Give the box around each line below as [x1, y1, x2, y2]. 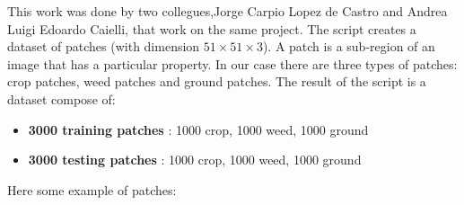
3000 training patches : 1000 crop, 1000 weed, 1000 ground [28, 120, 369, 138]
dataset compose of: [7, 89, 116, 108]
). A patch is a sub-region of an [262, 37, 435, 56]
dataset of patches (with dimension [7, 37, 200, 56]
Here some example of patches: [7, 180, 177, 199]
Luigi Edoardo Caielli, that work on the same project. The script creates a [7, 19, 416, 38]
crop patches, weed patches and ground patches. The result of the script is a [7, 72, 426, 91]
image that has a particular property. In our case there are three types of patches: [7, 54, 458, 73]
